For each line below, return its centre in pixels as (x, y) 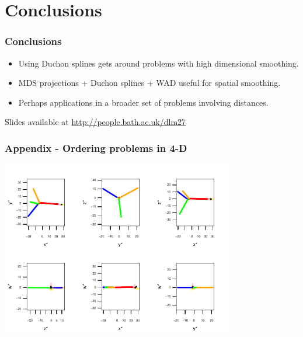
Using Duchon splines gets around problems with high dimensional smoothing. (159, 63)
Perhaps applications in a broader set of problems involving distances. (143, 102)
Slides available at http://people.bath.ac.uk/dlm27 (95, 122)
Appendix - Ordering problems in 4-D (96, 147)
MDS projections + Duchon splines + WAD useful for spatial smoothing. (149, 83)
